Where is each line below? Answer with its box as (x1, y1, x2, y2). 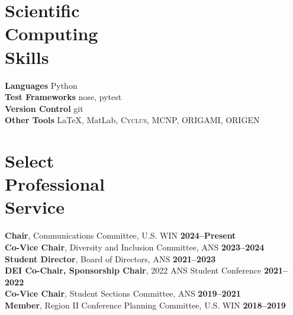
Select (5, 149, 54, 173)
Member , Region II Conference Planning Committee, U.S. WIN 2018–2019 (5, 298, 286, 311)
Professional (5, 172, 105, 196)
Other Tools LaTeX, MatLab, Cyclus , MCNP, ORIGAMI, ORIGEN (5, 114, 260, 126)
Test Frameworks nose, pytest (5, 91, 122, 103)
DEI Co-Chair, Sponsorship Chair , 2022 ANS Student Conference (5, 264, 262, 277)
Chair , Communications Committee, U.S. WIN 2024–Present (5, 229, 236, 242)
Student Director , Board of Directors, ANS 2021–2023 (5, 252, 216, 265)
